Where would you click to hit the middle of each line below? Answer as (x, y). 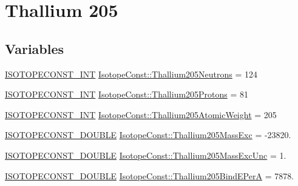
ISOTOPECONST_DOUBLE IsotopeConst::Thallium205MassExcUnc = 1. (146, 155)
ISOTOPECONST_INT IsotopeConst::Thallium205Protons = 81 (127, 94)
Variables (35, 48)
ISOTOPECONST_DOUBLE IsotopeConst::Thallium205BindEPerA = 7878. (150, 175)
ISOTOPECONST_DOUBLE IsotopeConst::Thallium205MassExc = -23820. (148, 135)
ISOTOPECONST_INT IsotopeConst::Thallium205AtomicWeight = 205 (141, 114)
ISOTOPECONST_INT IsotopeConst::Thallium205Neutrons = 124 (131, 74)
